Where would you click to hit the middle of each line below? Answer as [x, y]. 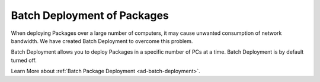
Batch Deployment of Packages [90, 15]
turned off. [24, 60]
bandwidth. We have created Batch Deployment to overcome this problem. [102, 41]
